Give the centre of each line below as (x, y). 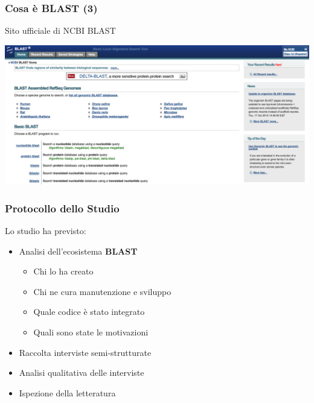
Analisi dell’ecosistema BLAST (78, 251)
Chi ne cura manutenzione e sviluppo (102, 291)
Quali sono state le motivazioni (91, 332)
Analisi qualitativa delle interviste (82, 373)
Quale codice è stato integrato (89, 312)
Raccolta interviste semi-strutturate (85, 352)
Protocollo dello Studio (62, 208)
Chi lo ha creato (63, 271)
